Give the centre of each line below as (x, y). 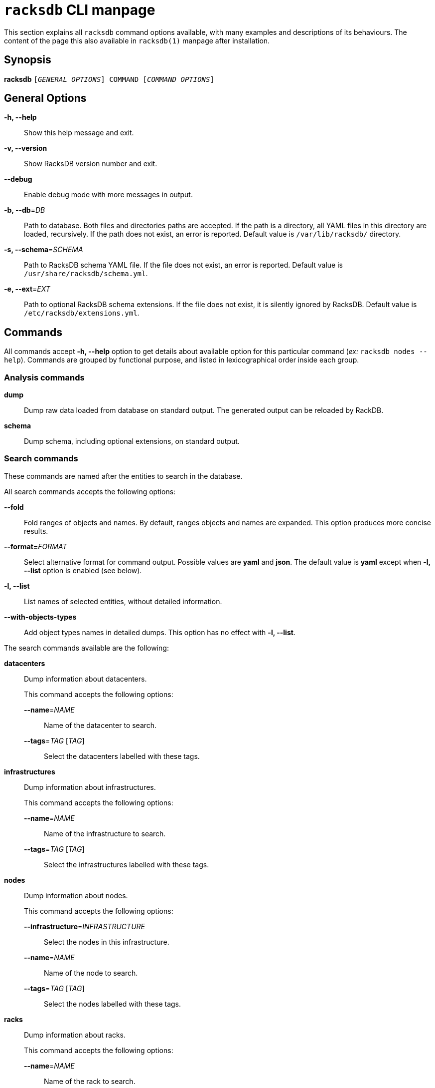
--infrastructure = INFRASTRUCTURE (84, 926)
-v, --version (26, 148)
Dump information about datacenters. (85, 679)
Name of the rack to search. (90, 1081)
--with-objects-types (40, 617)
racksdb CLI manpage (80, 10)
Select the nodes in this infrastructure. (107, 942)
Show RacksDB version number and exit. (91, 164)
